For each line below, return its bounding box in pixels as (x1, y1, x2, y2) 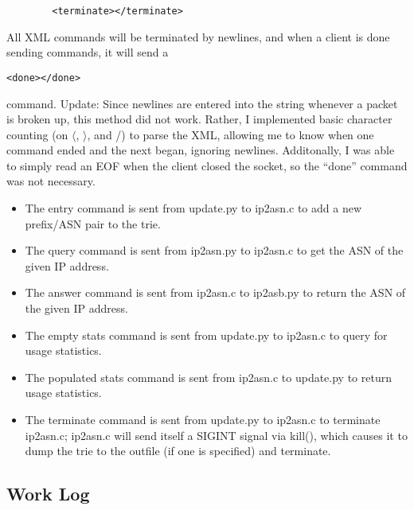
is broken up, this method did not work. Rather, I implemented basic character (6, 111, 393, 127)
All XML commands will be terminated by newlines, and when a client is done (6, 28, 390, 45)
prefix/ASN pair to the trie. (25, 215, 161, 232)
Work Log (6, 481, 90, 506)
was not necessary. (6, 173, 96, 189)
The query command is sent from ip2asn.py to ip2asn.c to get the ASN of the (25, 242, 404, 259)
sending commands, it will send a (6, 44, 169, 60)
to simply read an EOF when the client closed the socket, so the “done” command (6, 157, 408, 173)
